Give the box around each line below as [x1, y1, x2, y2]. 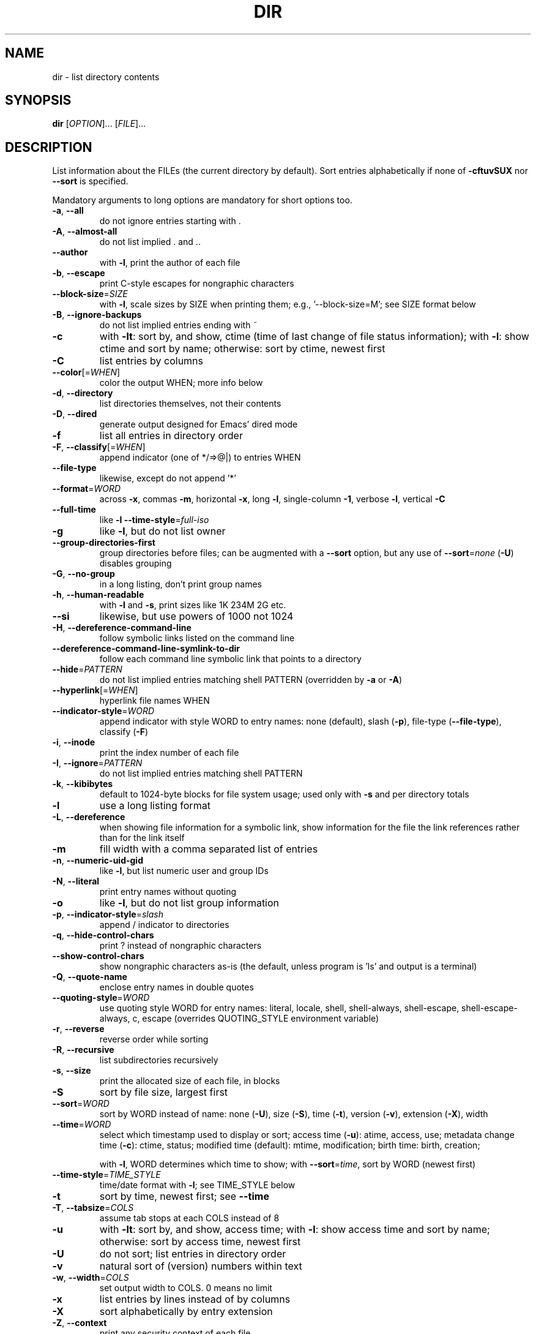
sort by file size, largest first [99, 1086, 228, 1099]
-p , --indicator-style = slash [52, 909, 163, 920]
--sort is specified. [52, 176, 128, 187]
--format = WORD [52, 483, 121, 494]
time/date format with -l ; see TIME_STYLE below [99, 1180, 296, 1191]
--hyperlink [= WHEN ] [52, 685, 138, 696]
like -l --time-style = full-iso [99, 514, 209, 526]
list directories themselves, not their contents [99, 398, 281, 409]
